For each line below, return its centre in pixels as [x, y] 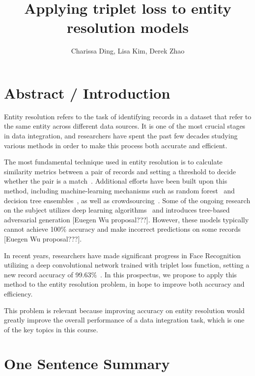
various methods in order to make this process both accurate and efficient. [116, 145]
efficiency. [18, 293]
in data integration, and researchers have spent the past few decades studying [121, 136]
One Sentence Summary [87, 363]
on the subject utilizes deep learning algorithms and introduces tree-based [117, 210]
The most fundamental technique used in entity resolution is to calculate [113, 162]
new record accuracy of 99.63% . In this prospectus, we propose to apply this [120, 274]
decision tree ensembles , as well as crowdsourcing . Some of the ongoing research [127, 200]
